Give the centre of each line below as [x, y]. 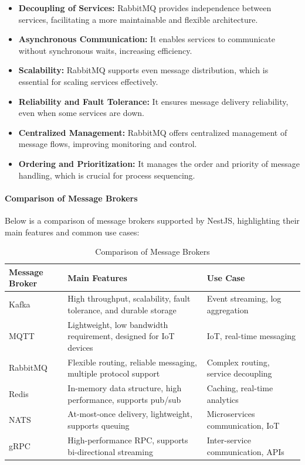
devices [80, 347]
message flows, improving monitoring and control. [108, 144]
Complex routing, [238, 362]
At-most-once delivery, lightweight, [130, 414]
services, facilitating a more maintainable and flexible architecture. [138, 19]
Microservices [231, 414]
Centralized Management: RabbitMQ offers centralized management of [153, 132]
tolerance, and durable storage [122, 310]
